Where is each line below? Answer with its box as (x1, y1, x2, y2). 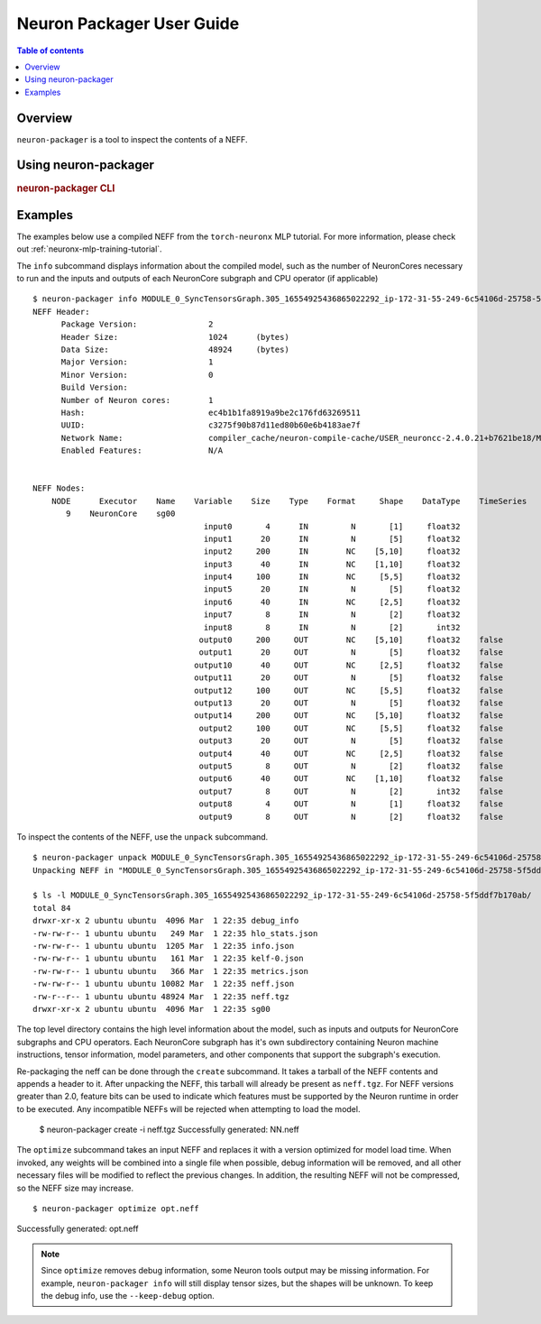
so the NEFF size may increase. (16, 1182, 134, 1193)
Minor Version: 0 (60, 370, 214, 380)
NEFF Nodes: (32, 483, 86, 493)
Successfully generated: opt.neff (16, 1223, 139, 1235)
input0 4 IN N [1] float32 (203, 521, 461, 531)
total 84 (32, 903, 71, 913)
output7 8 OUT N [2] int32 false (198, 786, 504, 796)
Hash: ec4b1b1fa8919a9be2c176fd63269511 (60, 408, 361, 418)
